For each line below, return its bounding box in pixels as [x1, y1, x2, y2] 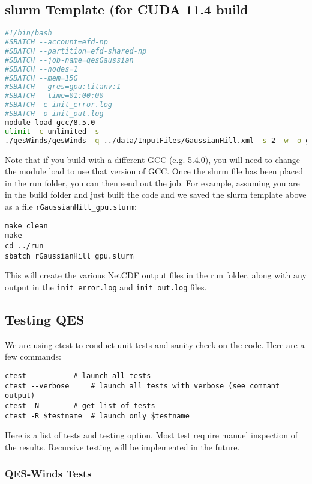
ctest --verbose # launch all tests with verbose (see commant [5, 381, 280, 390]
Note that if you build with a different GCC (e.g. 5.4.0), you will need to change [5, 153, 301, 165]
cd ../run [5, 241, 44, 250]
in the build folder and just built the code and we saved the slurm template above [5, 188, 307, 201]
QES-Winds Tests [5, 466, 92, 481]
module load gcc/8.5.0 [5, 118, 95, 127]
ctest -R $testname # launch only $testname [5, 411, 190, 420]
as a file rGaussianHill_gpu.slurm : [5, 200, 137, 212]
